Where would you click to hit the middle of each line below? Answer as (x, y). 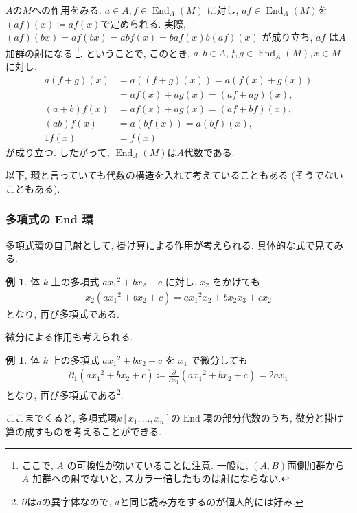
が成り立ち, (287, 37)
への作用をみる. (67, 10)
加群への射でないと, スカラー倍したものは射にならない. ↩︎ (161, 478)
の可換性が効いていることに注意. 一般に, (158, 465)
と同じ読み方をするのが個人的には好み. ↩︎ (211, 501)
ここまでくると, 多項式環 (61, 418)
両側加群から (316, 465)
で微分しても (219, 359)
